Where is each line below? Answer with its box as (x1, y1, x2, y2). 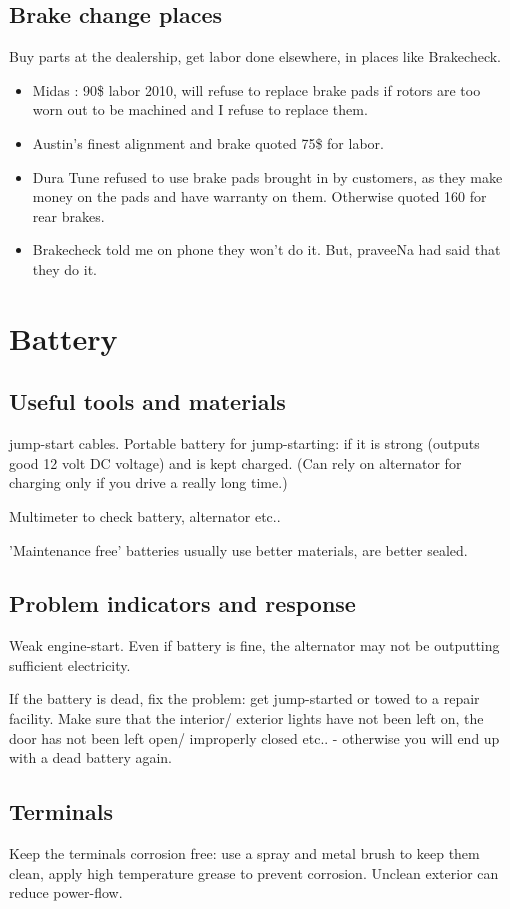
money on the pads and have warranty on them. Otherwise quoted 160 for (32, 186, 487, 207)
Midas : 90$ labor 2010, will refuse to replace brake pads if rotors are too (32, 79, 481, 100)
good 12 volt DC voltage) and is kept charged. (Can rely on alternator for (9, 452, 462, 473)
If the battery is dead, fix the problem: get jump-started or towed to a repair (9, 688, 480, 709)
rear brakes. (32, 205, 105, 226)
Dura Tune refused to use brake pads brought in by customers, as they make (32, 166, 503, 187)
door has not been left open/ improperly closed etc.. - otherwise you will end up (9, 727, 500, 748)
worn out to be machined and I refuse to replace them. (32, 99, 368, 120)
